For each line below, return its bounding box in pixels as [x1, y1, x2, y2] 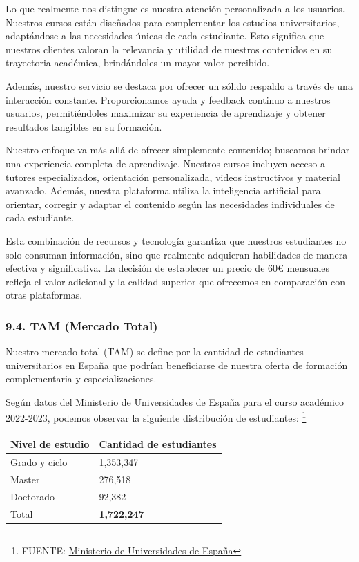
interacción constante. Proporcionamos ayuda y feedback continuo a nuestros [6, 92, 331, 106]
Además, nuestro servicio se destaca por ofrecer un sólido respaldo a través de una [6, 78, 353, 93]
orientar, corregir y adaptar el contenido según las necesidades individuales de [6, 196, 335, 211]
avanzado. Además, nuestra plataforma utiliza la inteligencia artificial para [6, 183, 321, 198]
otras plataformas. [6, 288, 83, 302]
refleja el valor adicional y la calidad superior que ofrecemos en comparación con [6, 274, 345, 288]
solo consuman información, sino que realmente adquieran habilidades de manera [6, 247, 348, 261]
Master [10, 471, 40, 486]
